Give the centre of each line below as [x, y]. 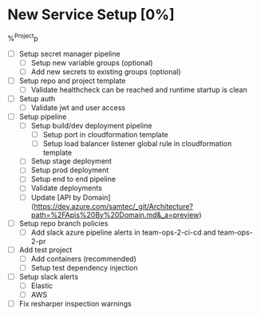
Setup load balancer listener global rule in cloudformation [137, 144]
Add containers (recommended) [83, 259]
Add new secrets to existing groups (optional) [106, 71]
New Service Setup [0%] [91, 15]
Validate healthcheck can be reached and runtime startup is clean [139, 89]
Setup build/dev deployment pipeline [91, 126]
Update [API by [56, 197]
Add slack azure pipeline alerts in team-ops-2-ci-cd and [123, 232]
